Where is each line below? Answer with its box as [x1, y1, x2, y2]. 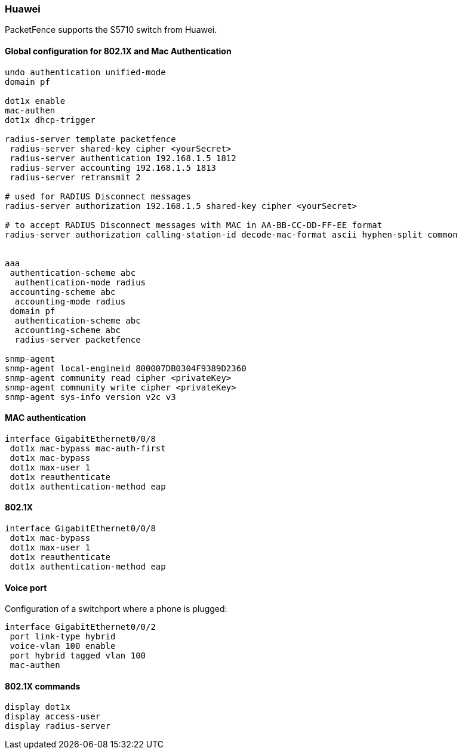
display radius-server [5, 721, 111, 731]
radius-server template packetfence [5, 134, 176, 144]
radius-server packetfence [14, 334, 141, 344]
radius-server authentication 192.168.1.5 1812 [10, 153, 236, 163]
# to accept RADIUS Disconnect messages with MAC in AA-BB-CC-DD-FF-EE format [5, 220, 383, 230]
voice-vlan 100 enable [10, 641, 116, 651]
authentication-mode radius [14, 277, 146, 287]
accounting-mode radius [14, 296, 126, 306]
